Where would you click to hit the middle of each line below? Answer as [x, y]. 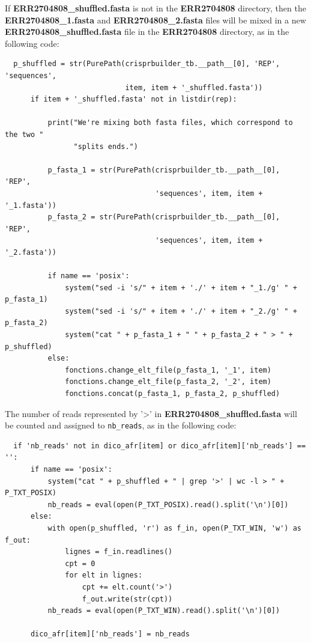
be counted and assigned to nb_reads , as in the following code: [121, 425]
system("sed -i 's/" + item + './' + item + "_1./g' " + [181, 288]
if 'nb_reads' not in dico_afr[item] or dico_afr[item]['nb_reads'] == [160, 446]
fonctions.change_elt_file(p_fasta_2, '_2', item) [168, 382]
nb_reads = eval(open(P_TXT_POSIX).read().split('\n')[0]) [168, 504]
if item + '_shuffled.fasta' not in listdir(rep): [134, 99]
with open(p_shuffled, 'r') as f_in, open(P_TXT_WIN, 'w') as [174, 528]
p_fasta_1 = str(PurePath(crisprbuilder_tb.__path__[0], [164, 170]
